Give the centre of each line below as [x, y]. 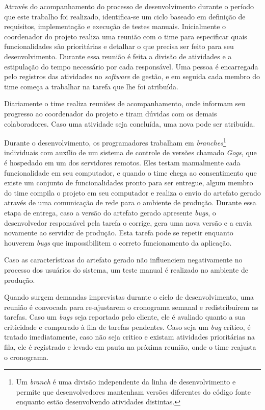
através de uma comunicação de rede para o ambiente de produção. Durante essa [130, 202]
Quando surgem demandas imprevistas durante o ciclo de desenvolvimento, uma [129, 297]
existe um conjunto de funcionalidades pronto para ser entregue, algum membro [129, 183]
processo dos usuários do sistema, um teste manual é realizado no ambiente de [126, 269]
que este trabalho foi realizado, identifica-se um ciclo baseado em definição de [125, 16]
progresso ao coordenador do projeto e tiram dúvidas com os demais [111, 113]
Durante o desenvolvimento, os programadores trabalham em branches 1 [115, 142]
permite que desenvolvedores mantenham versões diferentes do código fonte [133, 391]
